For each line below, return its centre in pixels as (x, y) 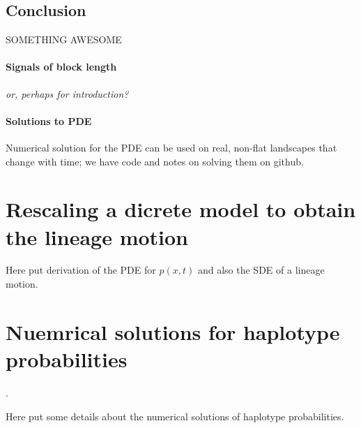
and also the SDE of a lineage (261, 270)
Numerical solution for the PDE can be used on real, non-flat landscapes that (171, 147)
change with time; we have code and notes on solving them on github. (155, 161)
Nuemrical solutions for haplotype (173, 331)
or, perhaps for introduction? (67, 93)
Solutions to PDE (49, 120)
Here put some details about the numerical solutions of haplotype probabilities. (175, 416)
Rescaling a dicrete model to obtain (181, 209)
